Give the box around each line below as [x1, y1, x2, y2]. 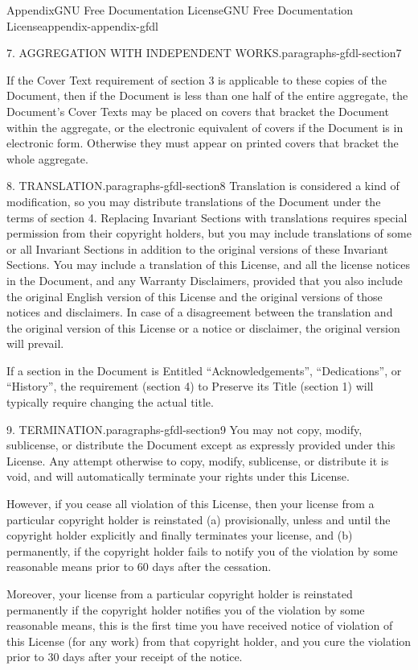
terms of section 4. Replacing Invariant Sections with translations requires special [6, 209, 408, 225]
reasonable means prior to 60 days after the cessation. [6, 558, 272, 575]
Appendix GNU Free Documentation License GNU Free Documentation [6, 2, 354, 18]
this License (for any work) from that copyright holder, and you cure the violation [6, 632, 412, 649]
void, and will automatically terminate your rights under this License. [6, 468, 350, 485]
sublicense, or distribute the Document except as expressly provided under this [6, 436, 395, 453]
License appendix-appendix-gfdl [6, 17, 158, 34]
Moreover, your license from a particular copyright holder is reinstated [6, 585, 353, 602]
